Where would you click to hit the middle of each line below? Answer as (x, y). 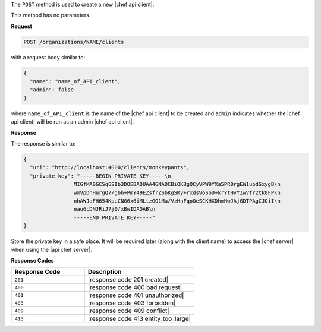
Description (105, 272)
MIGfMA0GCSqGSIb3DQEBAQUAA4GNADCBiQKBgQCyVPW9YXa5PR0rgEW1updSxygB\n (177, 184)
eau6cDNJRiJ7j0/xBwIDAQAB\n (114, 209)
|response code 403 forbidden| (132, 303)
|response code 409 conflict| (128, 311)
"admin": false (52, 90)
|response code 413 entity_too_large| (139, 319)
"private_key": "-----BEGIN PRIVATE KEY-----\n (100, 176)
